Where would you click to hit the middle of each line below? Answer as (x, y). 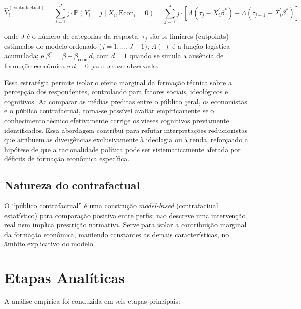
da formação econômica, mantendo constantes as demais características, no (117, 234)
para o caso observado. (125, 65)
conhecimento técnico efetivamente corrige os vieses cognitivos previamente (117, 120)
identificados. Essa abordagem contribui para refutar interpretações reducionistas (126, 130)
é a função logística (201, 46)
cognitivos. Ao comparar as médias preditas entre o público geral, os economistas (126, 101)
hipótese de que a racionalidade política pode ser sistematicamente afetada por (123, 149)
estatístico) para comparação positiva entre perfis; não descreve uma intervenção (125, 215)
